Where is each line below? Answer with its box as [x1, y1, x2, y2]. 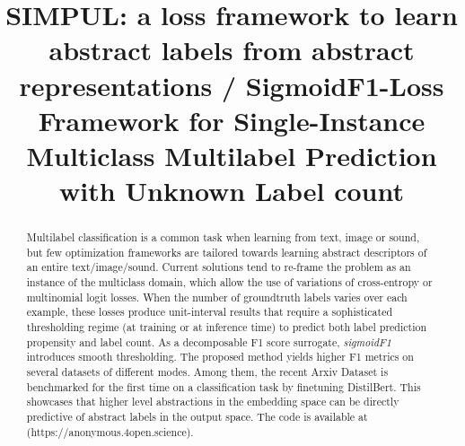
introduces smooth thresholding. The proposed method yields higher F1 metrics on [26, 349, 414, 364]
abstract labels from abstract [48, 31, 415, 68]
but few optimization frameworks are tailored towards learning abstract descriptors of [26, 244, 427, 259]
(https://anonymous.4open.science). [26, 424, 194, 439]
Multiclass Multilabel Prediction [26, 136, 437, 173]
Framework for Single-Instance [38, 101, 426, 138]
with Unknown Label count [58, 172, 405, 209]
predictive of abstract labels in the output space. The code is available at [26, 408, 368, 424]
